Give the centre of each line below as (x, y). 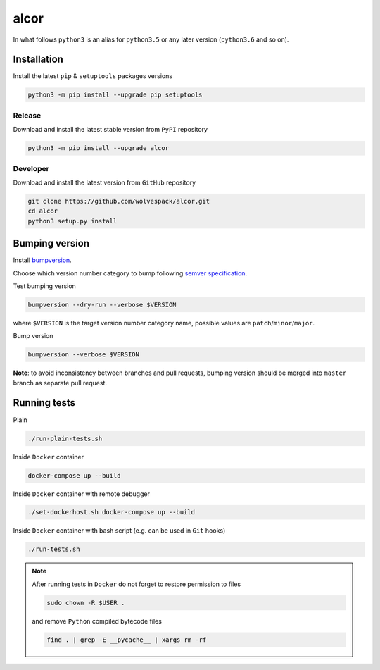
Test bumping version (45, 286)
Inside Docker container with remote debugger (82, 494)
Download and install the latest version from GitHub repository (104, 182)
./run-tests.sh (54, 549)
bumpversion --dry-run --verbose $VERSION (102, 304)
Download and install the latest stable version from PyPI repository (110, 130)
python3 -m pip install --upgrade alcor (98, 148)
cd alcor (43, 211)
